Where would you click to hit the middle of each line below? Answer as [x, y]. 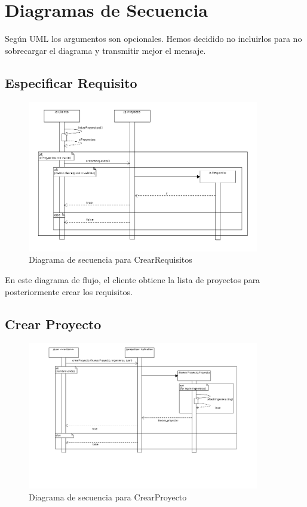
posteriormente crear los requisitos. [69, 291]
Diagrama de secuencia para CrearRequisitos [110, 259]
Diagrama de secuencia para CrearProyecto [108, 497]
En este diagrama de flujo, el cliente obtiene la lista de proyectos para [133, 279]
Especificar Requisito [71, 82]
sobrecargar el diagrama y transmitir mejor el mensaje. [105, 50]
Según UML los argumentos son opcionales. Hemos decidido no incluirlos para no [153, 39]
